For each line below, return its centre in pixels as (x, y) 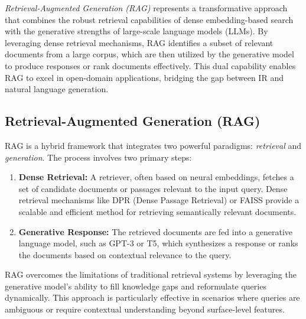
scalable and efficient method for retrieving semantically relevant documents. (157, 211)
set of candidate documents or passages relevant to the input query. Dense (153, 188)
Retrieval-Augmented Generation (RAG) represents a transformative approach (146, 8)
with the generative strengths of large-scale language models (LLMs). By (136, 31)
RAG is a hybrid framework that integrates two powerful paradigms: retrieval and (153, 145)
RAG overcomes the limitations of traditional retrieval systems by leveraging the (151, 274)
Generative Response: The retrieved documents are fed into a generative (156, 231)
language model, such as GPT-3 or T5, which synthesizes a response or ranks (158, 243)
